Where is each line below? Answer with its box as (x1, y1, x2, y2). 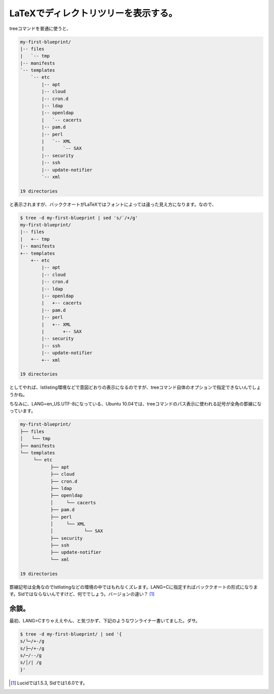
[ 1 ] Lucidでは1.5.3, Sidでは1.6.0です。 (11, 680, 88, 686)
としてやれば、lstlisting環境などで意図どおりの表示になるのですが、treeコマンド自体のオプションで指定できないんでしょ (9, 384, 261, 391)
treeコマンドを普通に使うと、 (9, 25, 71, 31)
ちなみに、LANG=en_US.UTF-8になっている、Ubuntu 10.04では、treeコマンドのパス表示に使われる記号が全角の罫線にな (9, 401, 262, 407)
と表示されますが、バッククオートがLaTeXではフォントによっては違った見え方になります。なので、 (9, 201, 217, 207)
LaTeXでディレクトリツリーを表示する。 (9, 8, 178, 19)
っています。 (9, 408, 36, 414)
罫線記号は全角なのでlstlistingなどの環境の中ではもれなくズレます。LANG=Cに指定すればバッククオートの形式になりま (9, 584, 258, 590)
